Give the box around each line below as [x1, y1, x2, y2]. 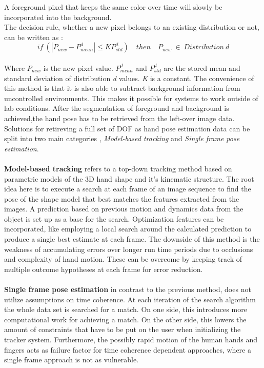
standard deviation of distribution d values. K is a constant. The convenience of [4, 72, 254, 83]
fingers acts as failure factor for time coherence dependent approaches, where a [4, 344, 251, 355]
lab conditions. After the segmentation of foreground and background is [4, 103, 229, 113]
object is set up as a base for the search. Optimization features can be [4, 213, 224, 224]
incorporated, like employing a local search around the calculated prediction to [4, 223, 252, 234]
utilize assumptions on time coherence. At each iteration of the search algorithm [4, 294, 256, 304]
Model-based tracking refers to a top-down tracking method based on [4, 163, 232, 173]
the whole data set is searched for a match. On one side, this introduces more [4, 304, 247, 315]
